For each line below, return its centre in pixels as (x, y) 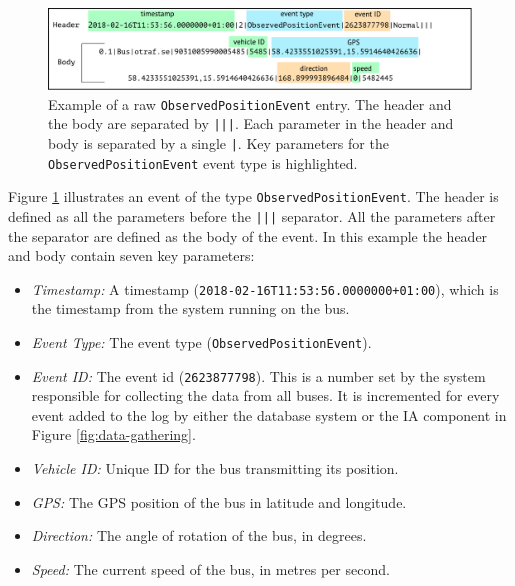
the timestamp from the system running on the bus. (190, 308)
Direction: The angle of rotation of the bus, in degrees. (199, 535)
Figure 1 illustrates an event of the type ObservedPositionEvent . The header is (253, 196)
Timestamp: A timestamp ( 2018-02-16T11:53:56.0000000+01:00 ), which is (265, 288)
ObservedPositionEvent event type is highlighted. (203, 162)
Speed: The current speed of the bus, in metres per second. (210, 568)
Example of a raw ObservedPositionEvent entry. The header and (250, 103)
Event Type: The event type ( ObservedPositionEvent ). (201, 341)
